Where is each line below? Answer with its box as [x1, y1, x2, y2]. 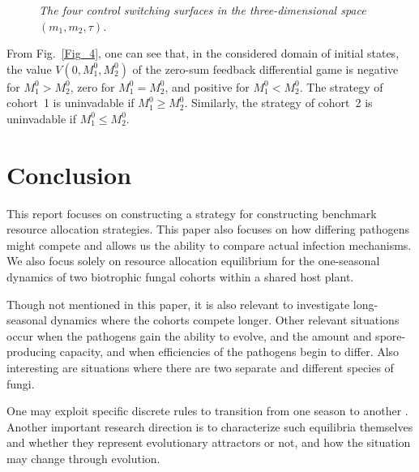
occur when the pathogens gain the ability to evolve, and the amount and [6, 327, 372, 344]
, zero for [70, 78, 115, 95]
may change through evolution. [6, 450, 160, 466]
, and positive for [165, 78, 250, 95]
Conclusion [6, 157, 132, 191]
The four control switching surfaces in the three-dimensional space [39, 2, 366, 18]
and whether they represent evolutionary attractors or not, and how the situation [6, 434, 411, 451]
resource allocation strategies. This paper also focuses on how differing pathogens [6, 221, 410, 238]
